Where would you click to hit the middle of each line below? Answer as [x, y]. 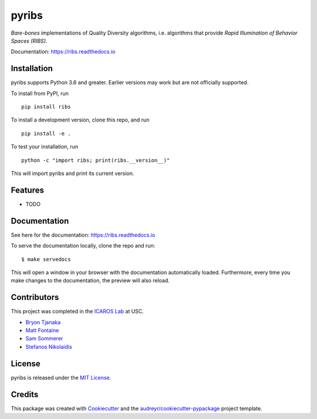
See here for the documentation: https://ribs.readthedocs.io [83, 235]
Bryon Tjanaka [43, 322]
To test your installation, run [45, 147]
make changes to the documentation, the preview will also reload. [90, 281]
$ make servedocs [46, 259]
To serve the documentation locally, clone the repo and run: [83, 246]
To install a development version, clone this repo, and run [80, 120]
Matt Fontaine [42, 330]
